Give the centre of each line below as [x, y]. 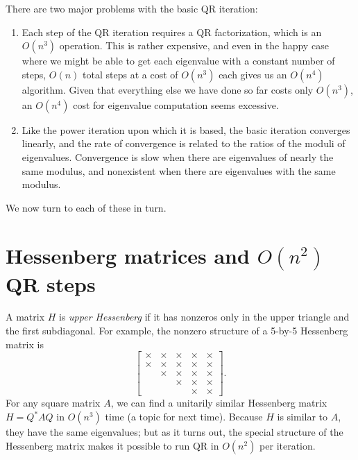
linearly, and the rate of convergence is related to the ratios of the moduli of [184, 143]
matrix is [25, 344]
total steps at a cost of [130, 74]
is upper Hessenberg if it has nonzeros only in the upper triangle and [204, 317]
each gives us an [253, 74]
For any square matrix [53, 403]
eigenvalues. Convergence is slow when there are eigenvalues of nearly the [178, 156]
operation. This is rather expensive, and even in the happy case [194, 45]
